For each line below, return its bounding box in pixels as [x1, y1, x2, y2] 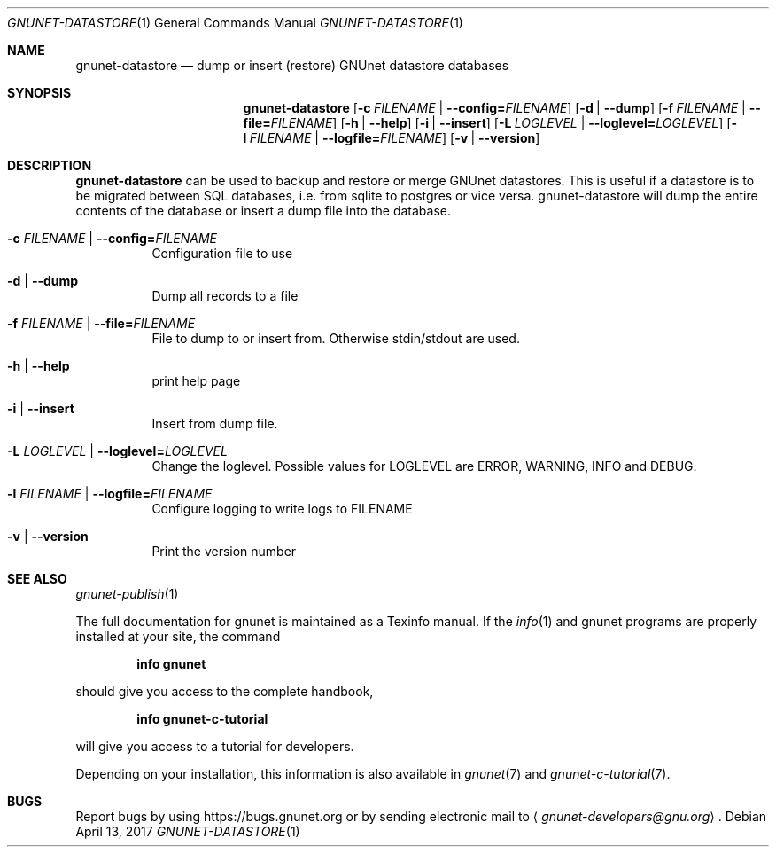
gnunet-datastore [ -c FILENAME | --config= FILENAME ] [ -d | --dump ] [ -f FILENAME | [243, 100, 746, 115]
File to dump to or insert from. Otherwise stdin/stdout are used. [151, 331, 520, 346]
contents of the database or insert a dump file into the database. [75, 203, 451, 218]
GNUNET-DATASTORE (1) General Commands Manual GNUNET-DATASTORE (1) [7, 15, 463, 30]
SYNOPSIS [7, 85, 72, 100]
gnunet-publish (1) [75, 586, 179, 601]
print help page [151, 373, 241, 388]
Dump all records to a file [151, 288, 299, 303]
